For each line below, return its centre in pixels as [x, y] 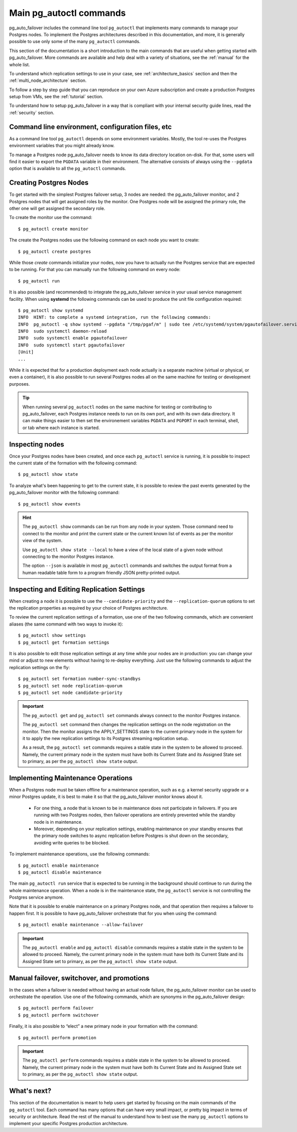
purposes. [20, 384]
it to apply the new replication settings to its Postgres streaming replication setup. [106, 738]
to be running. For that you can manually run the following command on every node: [95, 270]
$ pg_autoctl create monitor [53, 229]
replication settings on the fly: [40, 667]
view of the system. [43, 541]
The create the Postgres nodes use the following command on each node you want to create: [104, 240]
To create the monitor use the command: [51, 218]
